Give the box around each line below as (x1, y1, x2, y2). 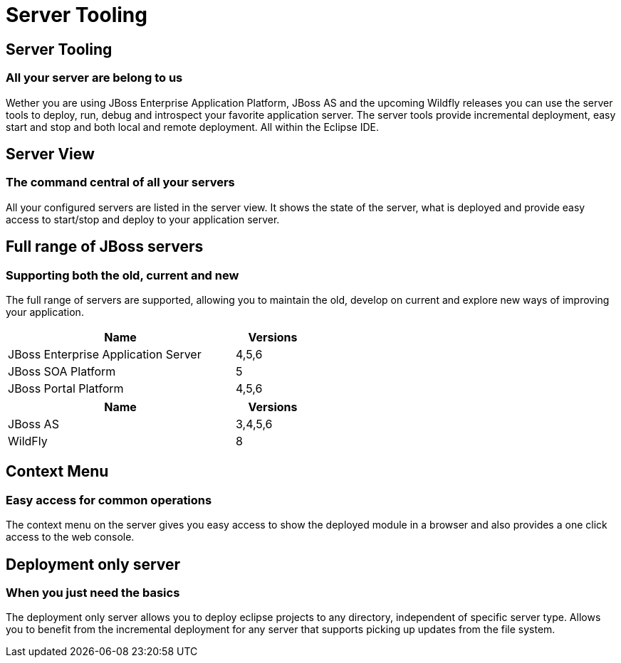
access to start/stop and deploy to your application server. (6, 213, 280, 226)
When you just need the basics (6, 585, 180, 600)
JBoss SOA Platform (8, 364, 116, 378)
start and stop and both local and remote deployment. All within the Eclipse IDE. (6, 120, 379, 133)
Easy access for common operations (6, 492, 212, 507)
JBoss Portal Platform (8, 381, 124, 396)
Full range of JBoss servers (6, 238, 204, 256)
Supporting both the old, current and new (6, 267, 239, 282)
